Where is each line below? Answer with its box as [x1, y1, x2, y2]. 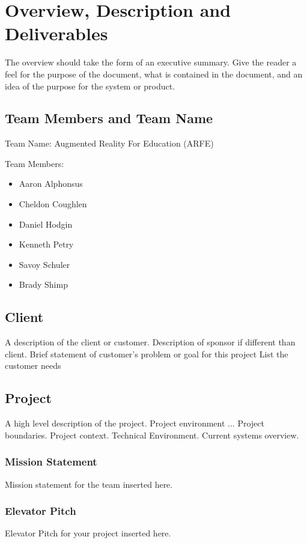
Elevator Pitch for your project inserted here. [5, 527, 171, 539]
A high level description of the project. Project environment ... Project [5, 417, 264, 429]
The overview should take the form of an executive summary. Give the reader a [5, 56, 297, 68]
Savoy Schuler [19, 258, 70, 270]
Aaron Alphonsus [19, 177, 83, 190]
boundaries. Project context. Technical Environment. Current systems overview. [5, 428, 299, 441]
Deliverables [5, 21, 108, 46]
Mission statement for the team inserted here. [5, 478, 173, 490]
